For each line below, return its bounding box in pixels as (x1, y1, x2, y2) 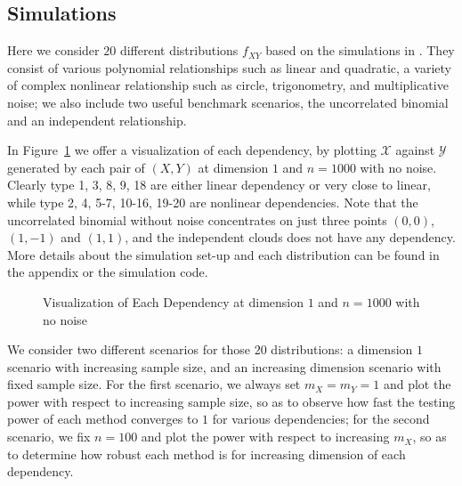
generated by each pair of (7, 158, 145, 176)
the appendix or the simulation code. (7, 263, 208, 281)
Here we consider (7, 41, 100, 60)
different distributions (119, 41, 239, 60)
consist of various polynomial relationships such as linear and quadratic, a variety (7, 58, 451, 77)
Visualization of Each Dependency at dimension (43, 292, 304, 311)
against (395, 141, 435, 159)
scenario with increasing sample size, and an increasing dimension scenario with (7, 357, 442, 376)
